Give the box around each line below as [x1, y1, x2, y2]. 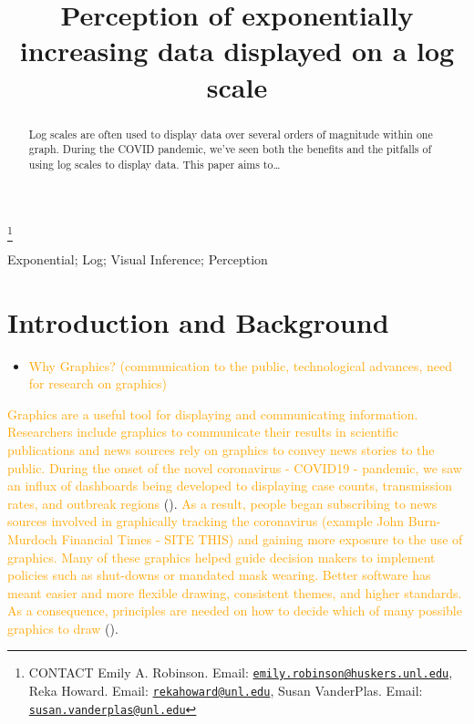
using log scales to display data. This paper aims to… [28, 156, 281, 171]
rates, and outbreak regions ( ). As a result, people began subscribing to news [7, 493, 438, 512]
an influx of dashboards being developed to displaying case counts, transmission [7, 476, 453, 495]
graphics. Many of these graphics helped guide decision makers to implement [7, 547, 436, 566]
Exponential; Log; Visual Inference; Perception [7, 249, 268, 268]
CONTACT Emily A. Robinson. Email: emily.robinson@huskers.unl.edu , [28, 663, 453, 682]
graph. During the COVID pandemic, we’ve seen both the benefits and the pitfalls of [28, 141, 432, 157]
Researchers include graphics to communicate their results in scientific [7, 422, 398, 441]
